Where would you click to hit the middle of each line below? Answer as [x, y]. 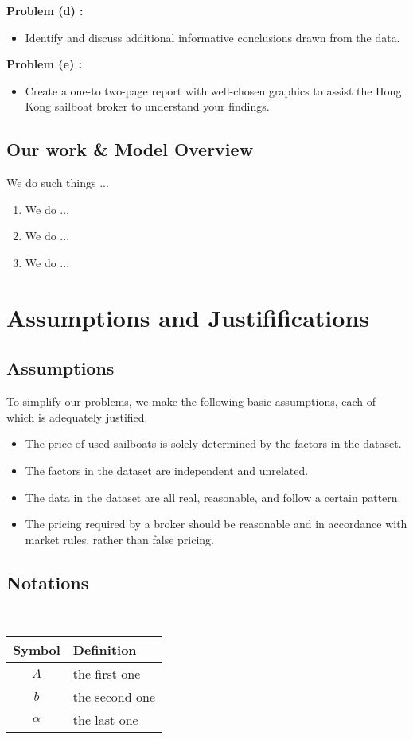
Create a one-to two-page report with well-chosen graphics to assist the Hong [213, 90]
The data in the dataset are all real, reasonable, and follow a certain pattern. [213, 497]
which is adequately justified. [77, 416]
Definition [105, 650]
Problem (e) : [44, 64]
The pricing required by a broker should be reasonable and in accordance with [216, 524]
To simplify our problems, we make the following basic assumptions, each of [191, 401]
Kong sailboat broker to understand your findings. [147, 106]
